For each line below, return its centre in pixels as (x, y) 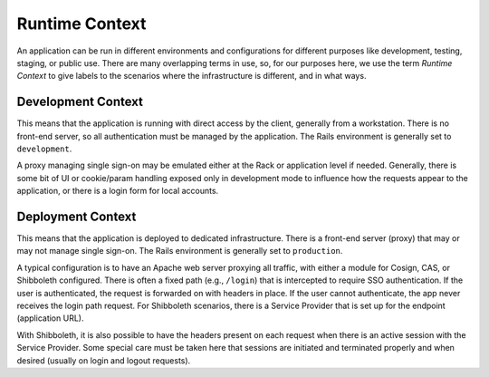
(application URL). (50, 318)
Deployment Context (77, 217)
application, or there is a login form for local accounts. (118, 191)
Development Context (80, 102)
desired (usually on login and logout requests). (104, 360)
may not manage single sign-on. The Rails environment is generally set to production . (180, 251)
